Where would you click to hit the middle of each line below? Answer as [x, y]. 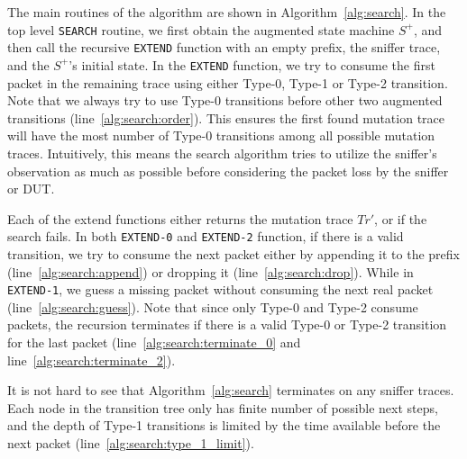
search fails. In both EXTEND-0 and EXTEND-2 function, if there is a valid [206, 236]
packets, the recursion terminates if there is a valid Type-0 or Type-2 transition [227, 324]
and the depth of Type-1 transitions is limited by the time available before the [224, 425]
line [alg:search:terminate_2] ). [92, 360]
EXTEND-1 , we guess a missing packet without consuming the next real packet [220, 289]
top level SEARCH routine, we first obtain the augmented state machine [201, 29]
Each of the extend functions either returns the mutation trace [180, 218]
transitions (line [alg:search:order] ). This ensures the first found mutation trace [226, 117]
